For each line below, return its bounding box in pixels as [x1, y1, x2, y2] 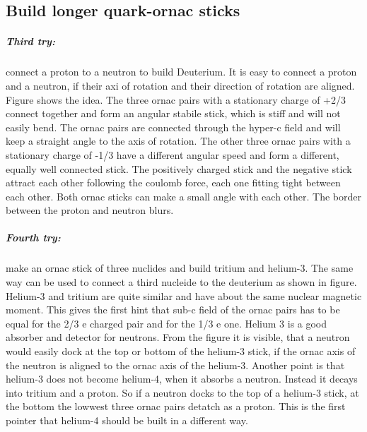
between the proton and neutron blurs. [6, 203, 174, 217]
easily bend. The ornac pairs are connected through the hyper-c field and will [6, 119, 341, 134]
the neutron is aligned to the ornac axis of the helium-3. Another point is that [6, 357, 345, 372]
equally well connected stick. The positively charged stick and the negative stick [6, 161, 352, 176]
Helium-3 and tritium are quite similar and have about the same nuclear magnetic [6, 288, 362, 303]
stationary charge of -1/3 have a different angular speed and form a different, [6, 147, 339, 162]
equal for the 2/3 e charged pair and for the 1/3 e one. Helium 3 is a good [6, 316, 327, 330]
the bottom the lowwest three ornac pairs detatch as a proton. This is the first [6, 399, 346, 414]
